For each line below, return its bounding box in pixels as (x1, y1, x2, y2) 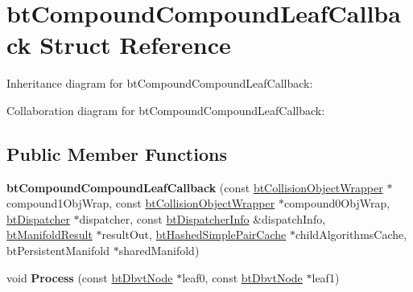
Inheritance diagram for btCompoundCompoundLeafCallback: (6, 75, 313, 92)
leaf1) (312, 269, 340, 286)
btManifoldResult (6, 226, 93, 243)
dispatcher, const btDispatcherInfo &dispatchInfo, (79, 210, 326, 227)
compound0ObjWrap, (283, 195, 390, 212)
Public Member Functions (6, 141, 227, 166)
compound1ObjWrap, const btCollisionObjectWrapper (6, 195, 275, 212)
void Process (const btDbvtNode (6, 269, 173, 286)
